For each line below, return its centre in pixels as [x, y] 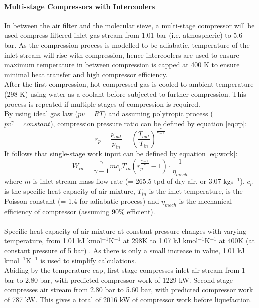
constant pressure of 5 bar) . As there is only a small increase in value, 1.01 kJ [125, 250]
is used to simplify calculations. [88, 260]
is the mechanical [206, 201]
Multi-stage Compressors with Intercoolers [80, 6]
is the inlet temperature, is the [196, 191]
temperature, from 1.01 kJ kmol [53, 241]
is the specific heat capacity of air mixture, [70, 191]
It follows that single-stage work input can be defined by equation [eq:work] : [121, 154]
